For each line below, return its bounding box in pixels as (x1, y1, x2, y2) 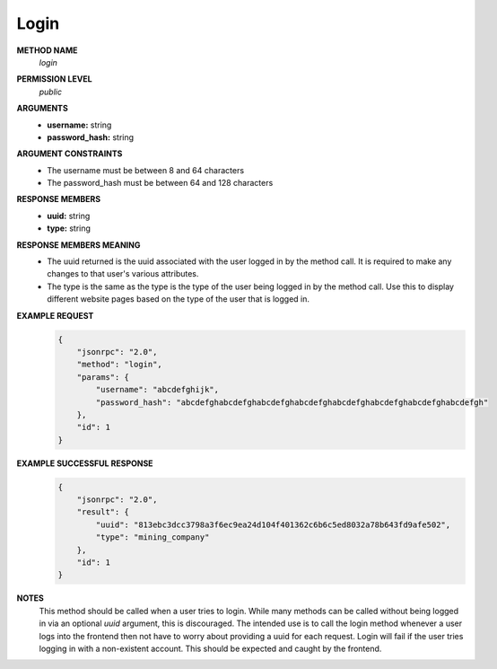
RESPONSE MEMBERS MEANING (16, 239, 141, 251)
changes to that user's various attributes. (47, 268, 199, 279)
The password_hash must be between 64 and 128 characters (47, 178, 274, 189)
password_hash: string (47, 131, 135, 143)
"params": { (76, 372, 130, 382)
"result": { (76, 507, 130, 517)
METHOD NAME (16, 45, 78, 56)
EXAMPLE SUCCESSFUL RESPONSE (16, 458, 153, 469)
